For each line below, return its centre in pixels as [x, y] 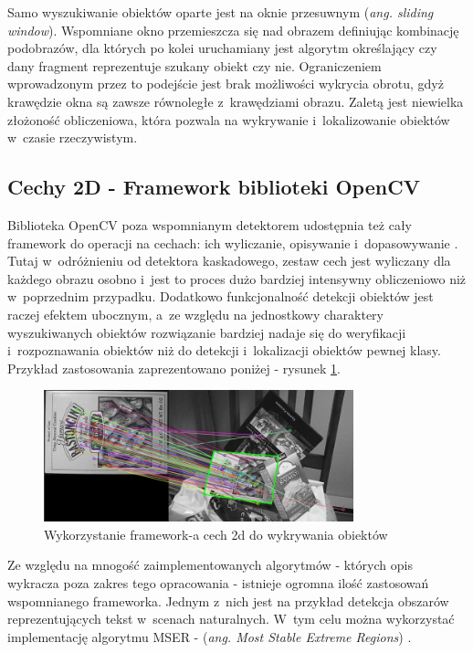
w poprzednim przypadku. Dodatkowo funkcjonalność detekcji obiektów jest [221, 296]
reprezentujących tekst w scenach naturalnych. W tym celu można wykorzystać [231, 619]
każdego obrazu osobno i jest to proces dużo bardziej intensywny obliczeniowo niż [237, 278]
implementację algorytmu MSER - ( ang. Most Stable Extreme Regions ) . [210, 636]
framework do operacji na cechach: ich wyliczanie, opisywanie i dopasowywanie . [233, 242]
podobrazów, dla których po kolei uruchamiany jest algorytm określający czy [222, 48]
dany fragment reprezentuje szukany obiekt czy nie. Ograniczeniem [194, 65]
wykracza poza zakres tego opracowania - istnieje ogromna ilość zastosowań [218, 583]
